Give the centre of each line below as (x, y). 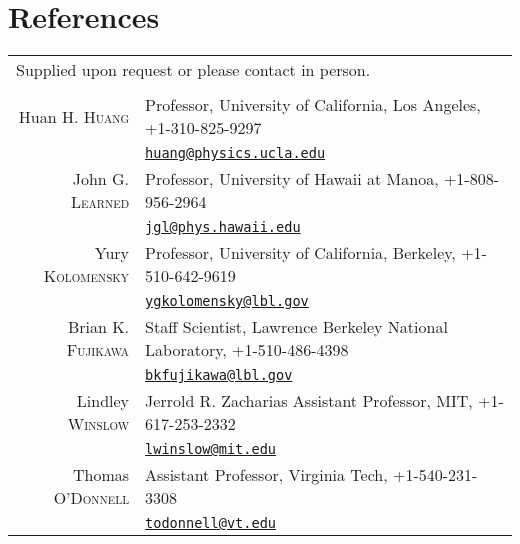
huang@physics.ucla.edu (235, 153)
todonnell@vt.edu (211, 523)
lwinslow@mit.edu (211, 449)
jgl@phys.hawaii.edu (223, 227)
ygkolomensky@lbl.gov (227, 301)
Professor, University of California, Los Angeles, (313, 105)
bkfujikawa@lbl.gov (219, 375)
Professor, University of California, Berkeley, (300, 253)
